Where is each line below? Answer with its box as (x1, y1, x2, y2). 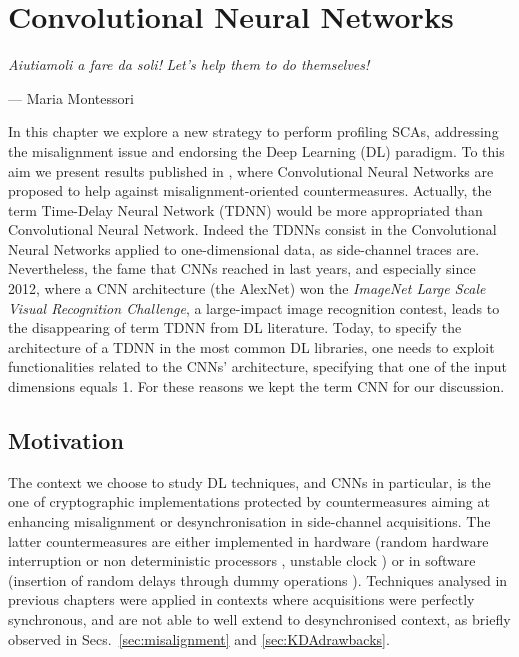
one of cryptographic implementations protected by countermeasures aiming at (8, 491, 490, 512)
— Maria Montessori (8, 87, 134, 108)
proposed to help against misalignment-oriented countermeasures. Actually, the (8, 180, 492, 201)
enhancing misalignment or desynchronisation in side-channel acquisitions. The (8, 511, 491, 532)
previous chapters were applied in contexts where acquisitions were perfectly (8, 589, 475, 610)
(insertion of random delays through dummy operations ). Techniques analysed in (8, 569, 508, 590)
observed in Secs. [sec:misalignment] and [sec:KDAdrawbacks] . (8, 628, 390, 649)
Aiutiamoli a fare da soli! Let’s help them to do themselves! (8, 54, 370, 75)
